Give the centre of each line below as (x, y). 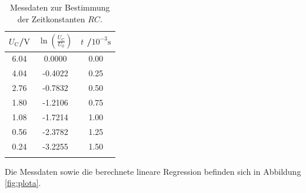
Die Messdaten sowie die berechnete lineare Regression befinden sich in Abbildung (153, 171)
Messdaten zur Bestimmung (60, 7)
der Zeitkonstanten (51, 18)
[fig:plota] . (23, 183)
